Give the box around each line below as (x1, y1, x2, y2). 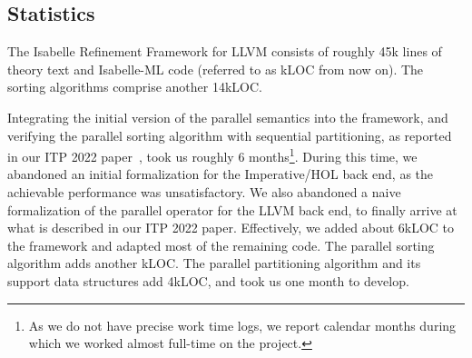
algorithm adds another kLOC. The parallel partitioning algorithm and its (7, 254, 421, 273)
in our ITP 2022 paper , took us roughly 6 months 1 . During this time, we (7, 144, 418, 165)
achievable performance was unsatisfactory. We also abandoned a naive (7, 183, 401, 202)
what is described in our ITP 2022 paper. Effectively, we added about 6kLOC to (7, 218, 455, 237)
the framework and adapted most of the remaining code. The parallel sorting (7, 235, 435, 254)
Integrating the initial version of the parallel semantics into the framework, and (7, 107, 448, 126)
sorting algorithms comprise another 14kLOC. (7, 77, 262, 96)
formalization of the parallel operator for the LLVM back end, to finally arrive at (7, 200, 457, 219)
